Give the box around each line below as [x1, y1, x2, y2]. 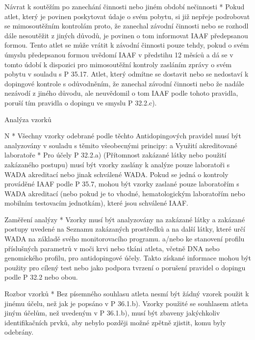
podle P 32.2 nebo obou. [4, 272, 78, 282]
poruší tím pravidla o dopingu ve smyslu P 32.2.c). [4, 97, 157, 107]
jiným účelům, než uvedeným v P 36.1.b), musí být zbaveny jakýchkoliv [4, 308, 220, 318]
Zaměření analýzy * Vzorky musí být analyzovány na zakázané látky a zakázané [4, 214, 245, 224]
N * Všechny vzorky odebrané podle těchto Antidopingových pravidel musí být [4, 131, 241, 141]
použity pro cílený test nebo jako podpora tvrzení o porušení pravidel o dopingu [4, 262, 246, 272]
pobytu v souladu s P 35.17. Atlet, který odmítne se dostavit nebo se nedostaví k [4, 69, 249, 79]
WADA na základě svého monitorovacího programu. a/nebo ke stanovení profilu [4, 234, 245, 244]
